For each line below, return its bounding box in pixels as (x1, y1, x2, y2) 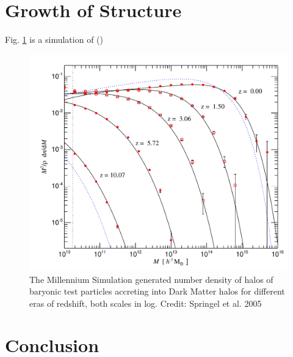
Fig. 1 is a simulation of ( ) (5, 33, 103, 46)
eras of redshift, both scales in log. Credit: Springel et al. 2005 (29, 296, 262, 309)
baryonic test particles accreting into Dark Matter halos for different (29, 285, 285, 298)
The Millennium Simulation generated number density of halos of (29, 272, 273, 285)
